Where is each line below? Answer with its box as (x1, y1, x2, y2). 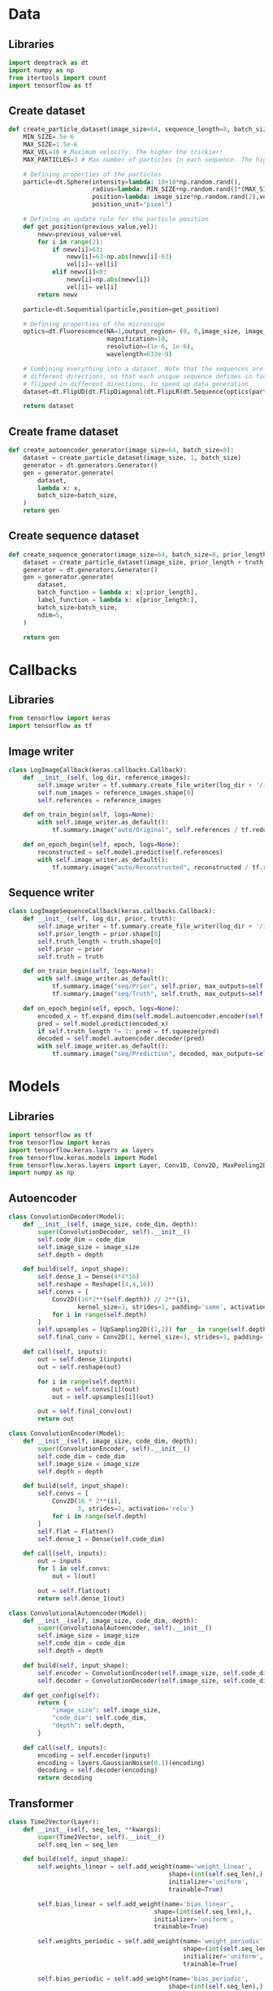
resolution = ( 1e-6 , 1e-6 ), (106, 343, 195, 351)
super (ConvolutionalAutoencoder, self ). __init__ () (37, 1624, 213, 1633)
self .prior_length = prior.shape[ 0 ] (37, 929, 162, 938)
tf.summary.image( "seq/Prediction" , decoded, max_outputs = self (51, 1050, 271, 1058)
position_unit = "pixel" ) (92, 201, 173, 209)
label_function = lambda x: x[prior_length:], (37, 596, 198, 604)
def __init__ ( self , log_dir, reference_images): (23, 773, 191, 781)
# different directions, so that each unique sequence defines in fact (23, 372, 271, 380)
